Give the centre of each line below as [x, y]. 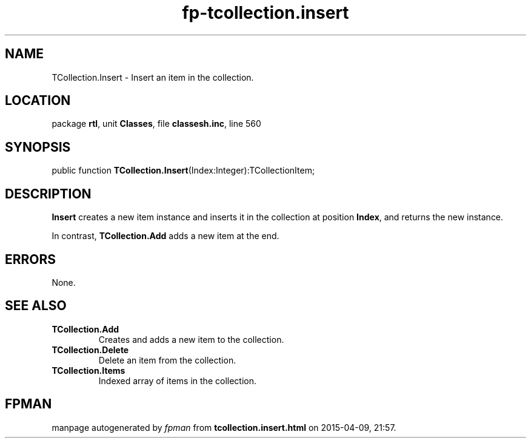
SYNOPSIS [38, 147]
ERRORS [31, 259]
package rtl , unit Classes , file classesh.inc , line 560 [156, 124]
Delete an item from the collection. [167, 360]
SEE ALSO [36, 306]
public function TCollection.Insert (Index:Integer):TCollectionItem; [183, 171]
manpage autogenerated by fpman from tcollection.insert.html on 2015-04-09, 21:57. [224, 427]
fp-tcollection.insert [265, 13]
